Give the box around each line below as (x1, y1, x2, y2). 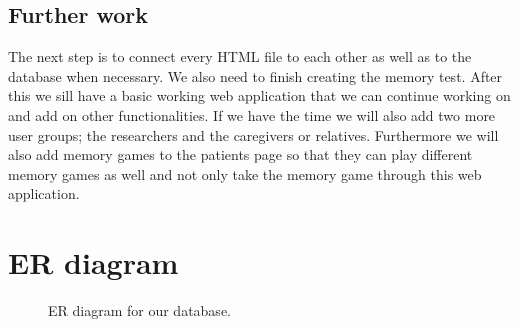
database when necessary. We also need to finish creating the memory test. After (8, 65, 503, 86)
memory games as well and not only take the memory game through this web (8, 163, 482, 184)
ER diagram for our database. (48, 300, 231, 321)
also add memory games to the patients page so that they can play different (8, 144, 473, 165)
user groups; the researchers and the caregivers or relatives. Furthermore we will (8, 124, 499, 145)
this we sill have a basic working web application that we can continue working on (8, 85, 511, 106)
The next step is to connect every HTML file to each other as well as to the (8, 46, 472, 67)
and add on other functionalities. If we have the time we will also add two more (8, 104, 496, 125)
